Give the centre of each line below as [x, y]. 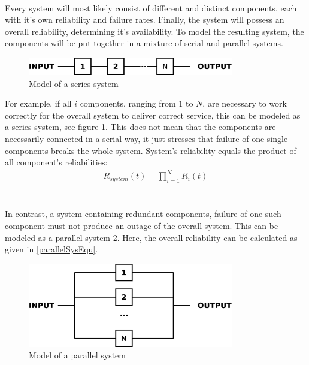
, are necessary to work [245, 103]
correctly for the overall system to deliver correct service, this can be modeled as [153, 115]
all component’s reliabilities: [56, 162]
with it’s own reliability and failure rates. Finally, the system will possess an [145, 19]
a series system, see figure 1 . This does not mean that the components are [140, 127]
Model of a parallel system [77, 355]
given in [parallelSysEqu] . [51, 249]
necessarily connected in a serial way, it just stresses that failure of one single [146, 139]
